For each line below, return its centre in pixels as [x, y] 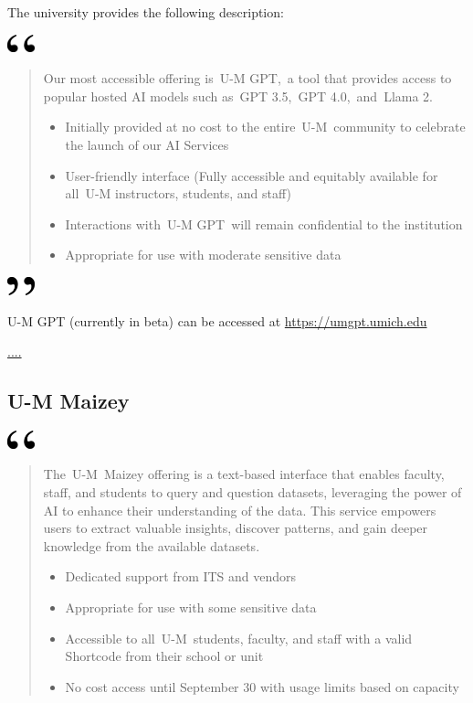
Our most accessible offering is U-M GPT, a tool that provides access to [247, 78]
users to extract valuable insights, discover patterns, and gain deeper [236, 528]
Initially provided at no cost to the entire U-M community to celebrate [265, 127]
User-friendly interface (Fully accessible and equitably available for [252, 175]
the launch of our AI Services [147, 144]
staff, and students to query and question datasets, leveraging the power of [252, 492]
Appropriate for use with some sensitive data [191, 607]
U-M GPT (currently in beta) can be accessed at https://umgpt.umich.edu [217, 320]
